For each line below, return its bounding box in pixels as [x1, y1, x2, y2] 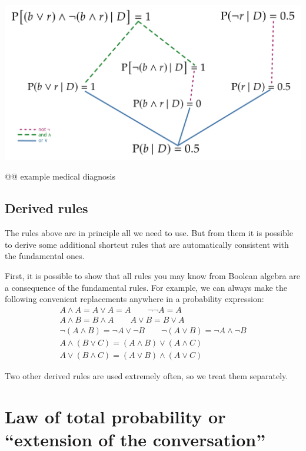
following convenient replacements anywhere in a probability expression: [5, 293, 264, 305]
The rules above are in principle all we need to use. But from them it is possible [5, 227, 293, 239]
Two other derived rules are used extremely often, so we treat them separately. [5, 369, 288, 382]
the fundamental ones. [5, 250, 85, 262]
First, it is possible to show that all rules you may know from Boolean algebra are [5, 269, 300, 281]
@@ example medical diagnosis [5, 170, 115, 183]
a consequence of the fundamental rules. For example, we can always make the [5, 281, 287, 293]
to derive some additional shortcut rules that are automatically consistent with [5, 238, 289, 250]
